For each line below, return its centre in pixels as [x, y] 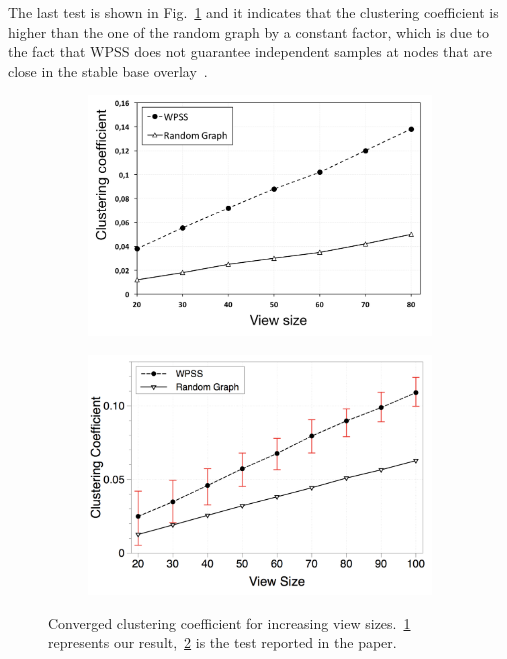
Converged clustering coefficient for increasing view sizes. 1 [229, 622]
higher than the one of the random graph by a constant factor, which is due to [248, 31]
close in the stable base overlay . [108, 70]
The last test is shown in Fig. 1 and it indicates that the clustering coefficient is [253, 12]
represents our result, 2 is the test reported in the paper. [222, 642]
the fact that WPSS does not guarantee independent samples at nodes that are [250, 51]
